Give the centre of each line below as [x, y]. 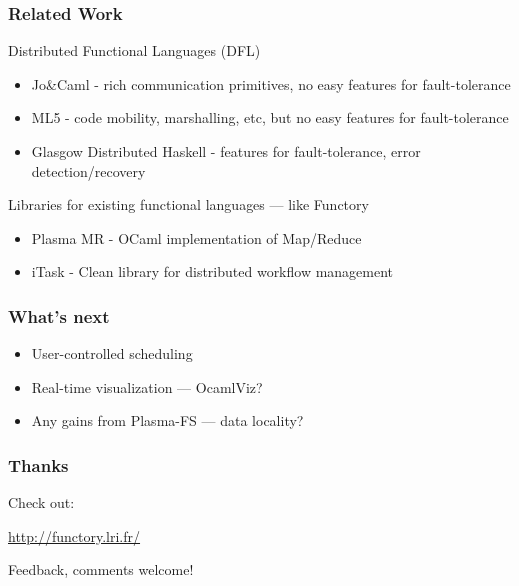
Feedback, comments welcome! [101, 569]
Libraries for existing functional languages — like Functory [188, 204]
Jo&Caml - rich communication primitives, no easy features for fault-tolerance [271, 83]
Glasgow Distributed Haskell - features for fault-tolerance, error [226, 151]
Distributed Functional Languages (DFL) [134, 50]
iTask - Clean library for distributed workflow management [212, 271]
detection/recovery [88, 170]
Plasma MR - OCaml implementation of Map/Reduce [196, 237]
